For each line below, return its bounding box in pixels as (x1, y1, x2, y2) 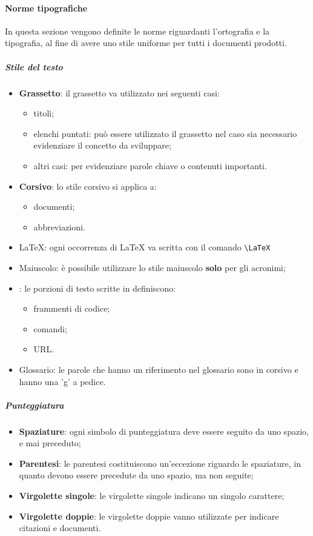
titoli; (33, 107, 54, 119)
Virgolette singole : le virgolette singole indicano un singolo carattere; (19, 489, 285, 502)
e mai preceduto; (19, 437, 81, 449)
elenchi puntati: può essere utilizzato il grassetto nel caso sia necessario (33, 127, 297, 139)
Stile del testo (5, 60, 63, 73)
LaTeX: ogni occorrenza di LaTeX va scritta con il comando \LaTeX (19, 241, 271, 253)
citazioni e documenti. (19, 521, 101, 534)
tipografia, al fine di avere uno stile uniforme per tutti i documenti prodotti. (5, 36, 287, 49)
